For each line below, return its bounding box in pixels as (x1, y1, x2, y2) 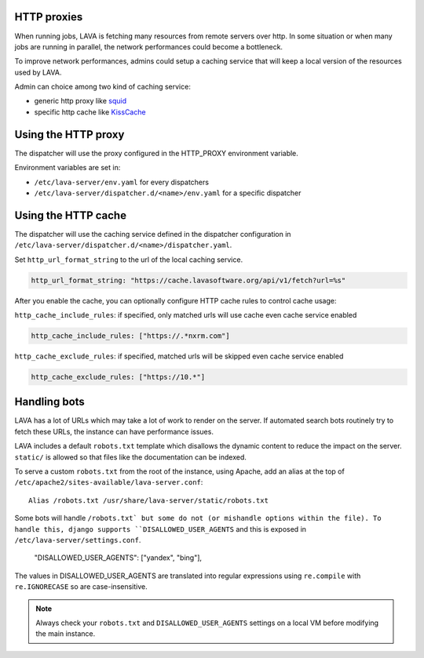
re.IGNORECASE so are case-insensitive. (14, 582, 148, 591)
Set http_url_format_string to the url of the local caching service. (14, 255, 243, 264)
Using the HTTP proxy (14, 128, 125, 141)
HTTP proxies (14, 10, 83, 24)
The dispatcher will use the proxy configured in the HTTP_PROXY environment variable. (14, 148, 298, 158)
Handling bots (14, 395, 86, 409)
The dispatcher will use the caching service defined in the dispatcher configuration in (14, 229, 291, 238)
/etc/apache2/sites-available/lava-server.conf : (14, 478, 203, 487)
